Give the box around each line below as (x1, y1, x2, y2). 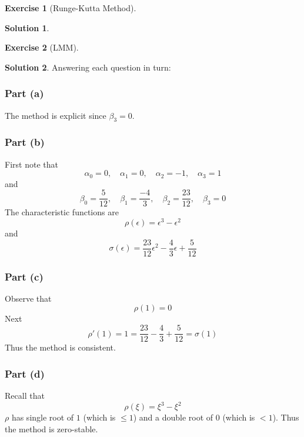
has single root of (11, 411, 74, 423)
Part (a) (5, 86, 44, 101)
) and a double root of (133, 411, 213, 423)
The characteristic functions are (5, 206, 119, 218)
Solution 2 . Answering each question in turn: (5, 61, 171, 73)
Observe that (5, 292, 52, 304)
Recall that (5, 389, 45, 401)
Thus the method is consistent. (5, 341, 116, 353)
